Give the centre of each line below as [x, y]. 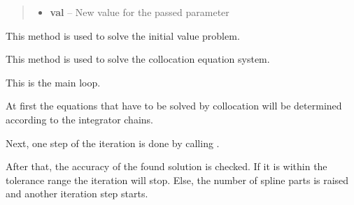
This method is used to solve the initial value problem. [123, 35]
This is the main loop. [53, 82]
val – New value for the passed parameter [140, 12]
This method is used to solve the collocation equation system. [138, 59]
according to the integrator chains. [79, 119]
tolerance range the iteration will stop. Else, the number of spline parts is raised [177, 180]
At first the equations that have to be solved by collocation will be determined [174, 106]
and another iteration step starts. [77, 193]
